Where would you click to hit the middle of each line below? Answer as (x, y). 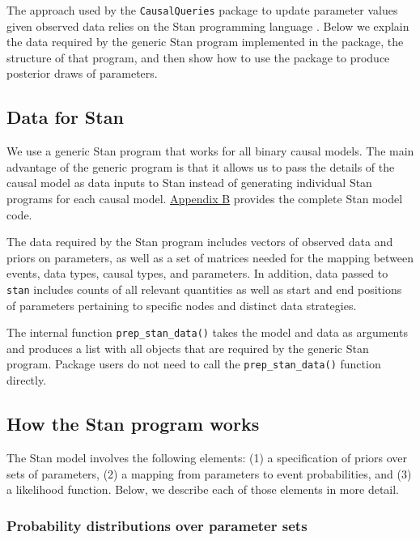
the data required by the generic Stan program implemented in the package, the (205, 42)
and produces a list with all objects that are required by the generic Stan (188, 348)
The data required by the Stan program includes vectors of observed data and (200, 242)
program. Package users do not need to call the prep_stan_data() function (194, 364)
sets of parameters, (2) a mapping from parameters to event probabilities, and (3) (209, 473)
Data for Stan (65, 117)
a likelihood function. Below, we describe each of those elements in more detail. (203, 489)
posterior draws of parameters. (82, 73)
